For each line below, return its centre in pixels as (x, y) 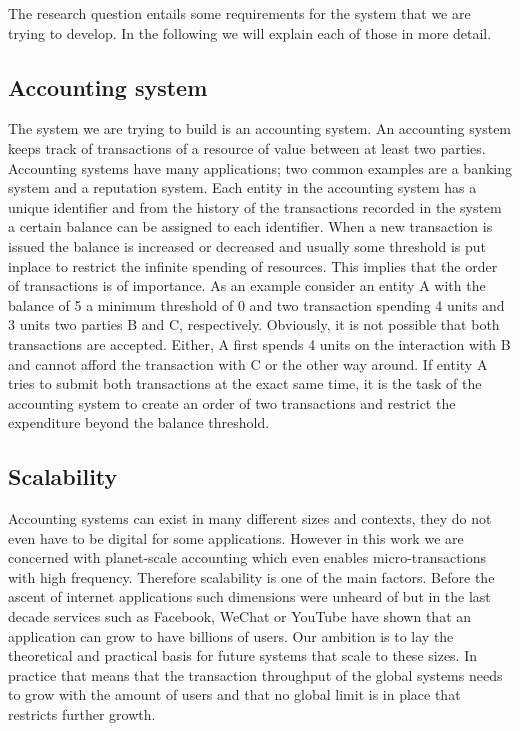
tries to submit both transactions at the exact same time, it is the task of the (245, 383)
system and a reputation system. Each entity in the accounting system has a (242, 187)
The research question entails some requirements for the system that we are (239, 13)
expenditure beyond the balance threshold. (139, 422)
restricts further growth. (82, 714)
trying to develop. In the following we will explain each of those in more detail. (250, 32)
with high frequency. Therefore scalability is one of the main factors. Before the (251, 576)
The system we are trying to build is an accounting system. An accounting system (260, 128)
